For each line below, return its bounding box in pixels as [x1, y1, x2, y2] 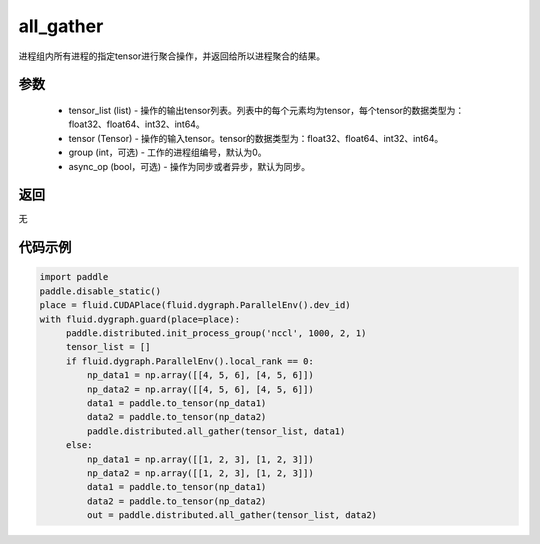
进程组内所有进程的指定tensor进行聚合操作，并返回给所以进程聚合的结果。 [18, 50, 325, 62]
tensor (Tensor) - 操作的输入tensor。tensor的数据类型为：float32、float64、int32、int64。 [68, 132, 444, 144]
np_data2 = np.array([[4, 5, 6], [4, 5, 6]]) [86, 383, 314, 395]
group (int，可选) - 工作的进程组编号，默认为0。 [68, 146, 267, 159]
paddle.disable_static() [39, 285, 162, 297]
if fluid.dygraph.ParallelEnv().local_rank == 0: [65, 355, 314, 367]
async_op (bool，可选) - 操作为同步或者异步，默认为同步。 [68, 160, 310, 172]
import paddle [39, 271, 109, 283]
